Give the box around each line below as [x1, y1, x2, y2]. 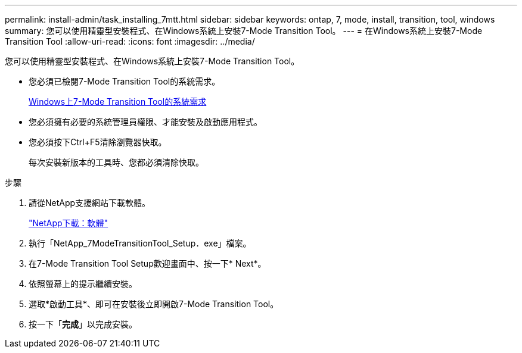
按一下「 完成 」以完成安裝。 [29, 319, 137, 329]
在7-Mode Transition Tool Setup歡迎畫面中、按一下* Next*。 [29, 258, 266, 268]
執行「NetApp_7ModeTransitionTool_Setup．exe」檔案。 [29, 238, 251, 248]
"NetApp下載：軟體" [29, 218, 108, 228]
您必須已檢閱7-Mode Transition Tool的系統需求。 [29, 76, 220, 86]
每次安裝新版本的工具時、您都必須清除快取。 [29, 157, 204, 167]
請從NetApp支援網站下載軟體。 [29, 198, 151, 208]
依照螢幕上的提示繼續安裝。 [29, 279, 137, 289]
